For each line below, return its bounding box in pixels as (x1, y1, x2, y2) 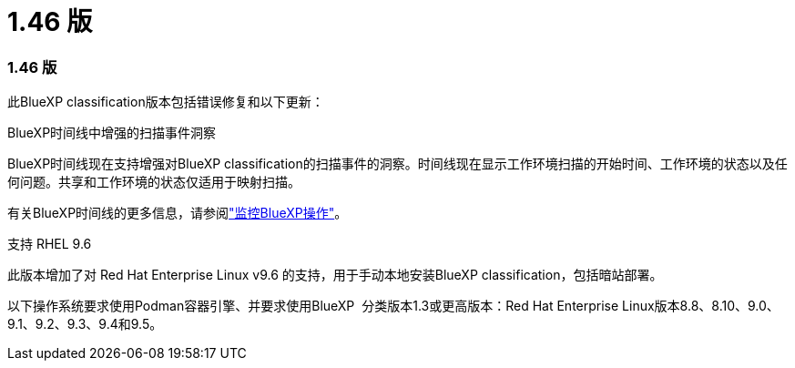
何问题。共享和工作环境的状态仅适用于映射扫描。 (7, 174, 301, 190)
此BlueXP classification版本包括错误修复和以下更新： (7, 94, 324, 110)
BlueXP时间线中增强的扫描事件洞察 (7, 125, 217, 141)
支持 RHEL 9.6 (7, 236, 92, 252)
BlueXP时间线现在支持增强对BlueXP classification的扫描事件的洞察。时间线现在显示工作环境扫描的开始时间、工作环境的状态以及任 (7, 156, 788, 172)
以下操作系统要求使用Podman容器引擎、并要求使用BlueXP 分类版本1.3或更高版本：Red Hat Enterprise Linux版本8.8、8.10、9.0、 (7, 298, 780, 314)
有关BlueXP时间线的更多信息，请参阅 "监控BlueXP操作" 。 (7, 205, 348, 221)
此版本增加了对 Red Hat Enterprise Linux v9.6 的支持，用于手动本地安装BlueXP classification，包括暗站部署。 (7, 267, 663, 283)
